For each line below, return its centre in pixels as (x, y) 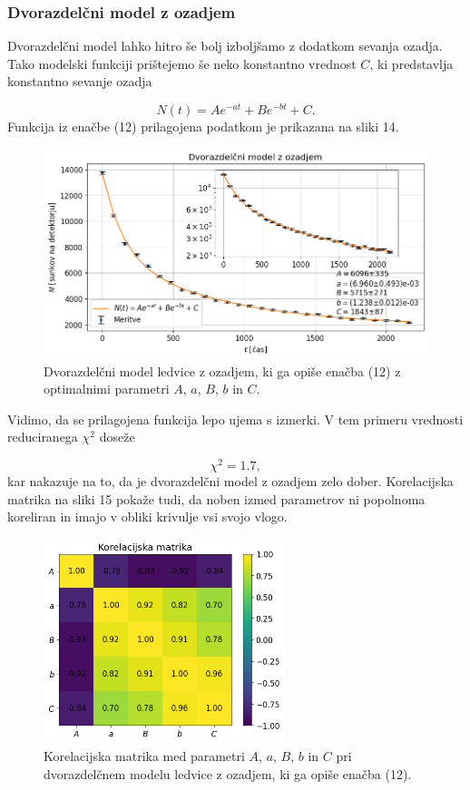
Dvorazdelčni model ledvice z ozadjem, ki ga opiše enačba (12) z (222, 371)
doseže (117, 437)
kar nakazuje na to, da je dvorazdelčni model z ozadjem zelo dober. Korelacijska (230, 481)
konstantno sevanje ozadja (80, 81)
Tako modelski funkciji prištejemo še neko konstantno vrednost (182, 63)
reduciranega (43, 437)
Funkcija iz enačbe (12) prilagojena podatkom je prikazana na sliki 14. (203, 127)
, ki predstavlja (411, 63)
